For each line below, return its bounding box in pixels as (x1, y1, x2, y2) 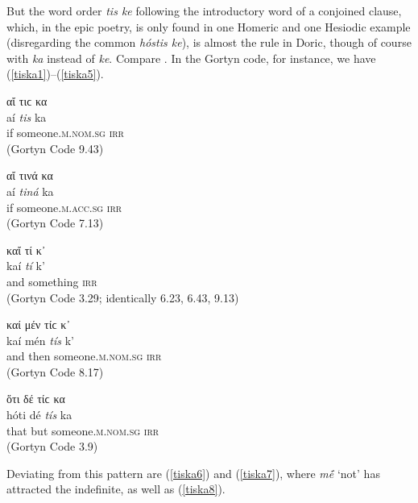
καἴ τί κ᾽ (6, 241, 46, 258)
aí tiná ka (6, 182, 54, 199)
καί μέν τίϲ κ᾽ (6, 316, 71, 333)
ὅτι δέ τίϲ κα (6, 390, 65, 407)
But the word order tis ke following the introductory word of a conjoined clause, (6, 2, 402, 19)
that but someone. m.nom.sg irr (6, 422, 159, 439)
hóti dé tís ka (6, 406, 72, 423)
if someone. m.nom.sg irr (6, 124, 124, 141)
